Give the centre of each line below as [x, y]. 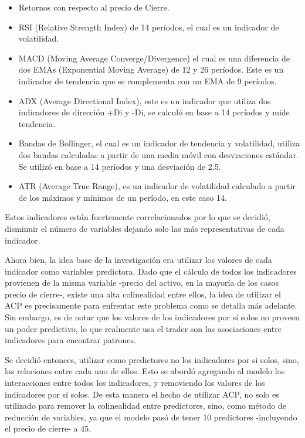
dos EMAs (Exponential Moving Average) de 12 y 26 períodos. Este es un [151, 69]
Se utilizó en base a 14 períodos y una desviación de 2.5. [120, 166]
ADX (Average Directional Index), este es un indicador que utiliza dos [145, 100]
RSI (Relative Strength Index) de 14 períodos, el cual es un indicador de [149, 27]
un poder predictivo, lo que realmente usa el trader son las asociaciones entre [143, 328]
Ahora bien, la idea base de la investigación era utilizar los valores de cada [138, 260]
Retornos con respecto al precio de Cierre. [94, 7]
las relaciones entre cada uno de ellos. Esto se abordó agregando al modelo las [145, 371]
